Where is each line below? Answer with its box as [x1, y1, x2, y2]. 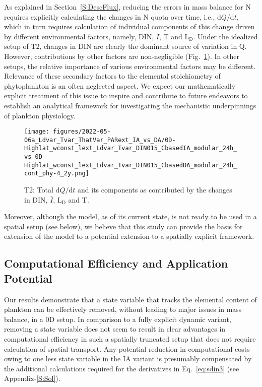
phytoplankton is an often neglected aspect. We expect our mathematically [4, 80, 236, 91]
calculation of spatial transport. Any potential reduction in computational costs [4, 343, 250, 354]
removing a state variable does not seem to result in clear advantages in [4, 324, 226, 334]
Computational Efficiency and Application [4, 255, 228, 271]
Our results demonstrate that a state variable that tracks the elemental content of [4, 294, 257, 304]
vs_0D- [24, 153, 46, 161]
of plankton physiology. [4, 110, 76, 120]
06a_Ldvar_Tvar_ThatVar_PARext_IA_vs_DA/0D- [24, 136, 176, 144]
